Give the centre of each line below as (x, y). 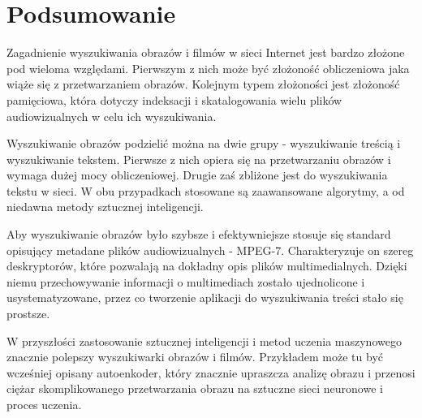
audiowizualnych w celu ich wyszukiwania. (112, 116)
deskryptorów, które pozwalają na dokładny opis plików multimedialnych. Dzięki (207, 266)
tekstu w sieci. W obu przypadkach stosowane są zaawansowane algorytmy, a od (206, 190)
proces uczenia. (44, 404)
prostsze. (28, 314)
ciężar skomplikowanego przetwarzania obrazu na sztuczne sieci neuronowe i (195, 388)
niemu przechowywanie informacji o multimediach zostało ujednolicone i (186, 281)
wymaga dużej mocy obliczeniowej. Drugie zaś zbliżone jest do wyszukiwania (197, 175)
